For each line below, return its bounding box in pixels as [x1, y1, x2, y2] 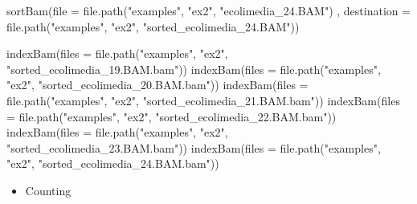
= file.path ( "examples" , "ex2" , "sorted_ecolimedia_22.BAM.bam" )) [6, 108, 337, 124]
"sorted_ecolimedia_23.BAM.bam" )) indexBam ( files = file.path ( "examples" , [6, 139, 381, 156]
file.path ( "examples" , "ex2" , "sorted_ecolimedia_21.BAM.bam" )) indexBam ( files [6, 92, 400, 108]
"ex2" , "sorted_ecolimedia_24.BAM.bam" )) [6, 155, 219, 172]
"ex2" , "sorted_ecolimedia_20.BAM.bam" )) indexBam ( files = [6, 76, 309, 93]
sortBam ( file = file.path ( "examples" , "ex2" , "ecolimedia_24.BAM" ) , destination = [6, 2, 411, 18]
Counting [25, 182, 72, 198]
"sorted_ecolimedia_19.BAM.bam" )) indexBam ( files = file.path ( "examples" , [6, 60, 381, 77]
